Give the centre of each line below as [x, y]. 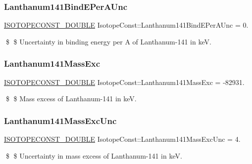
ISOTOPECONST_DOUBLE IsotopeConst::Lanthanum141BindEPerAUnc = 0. [126, 25]
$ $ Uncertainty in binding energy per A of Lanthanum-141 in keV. [108, 41]
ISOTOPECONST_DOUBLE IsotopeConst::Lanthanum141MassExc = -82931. [124, 82]
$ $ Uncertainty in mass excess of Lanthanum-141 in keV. [94, 155]
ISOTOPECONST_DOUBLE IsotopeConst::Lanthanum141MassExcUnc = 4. [122, 139]
